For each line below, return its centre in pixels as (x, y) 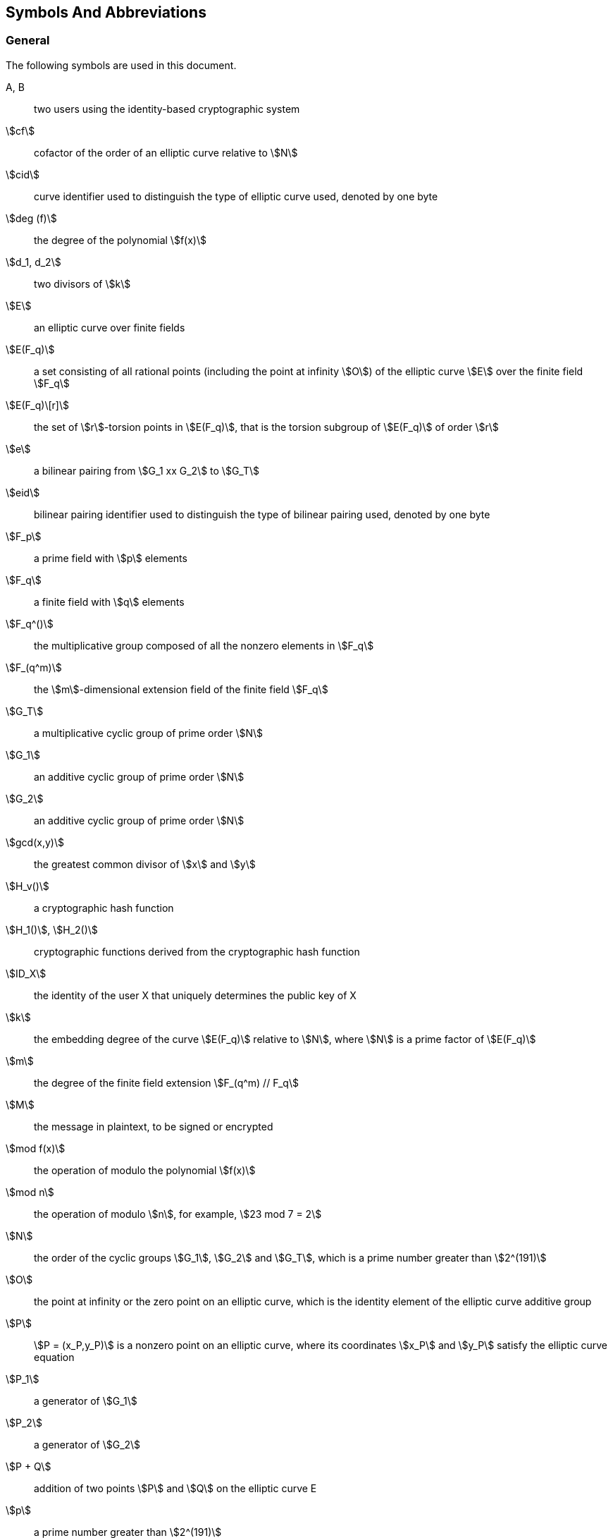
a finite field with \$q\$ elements (109, 602)
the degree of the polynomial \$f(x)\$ (120, 240)
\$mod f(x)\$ (36, 1148)
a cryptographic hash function (104, 908)
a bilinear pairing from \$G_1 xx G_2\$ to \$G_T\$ (147, 470)
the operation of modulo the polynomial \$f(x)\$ (145, 1170)
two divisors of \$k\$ (82, 283)
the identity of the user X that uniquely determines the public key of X (195, 995)
